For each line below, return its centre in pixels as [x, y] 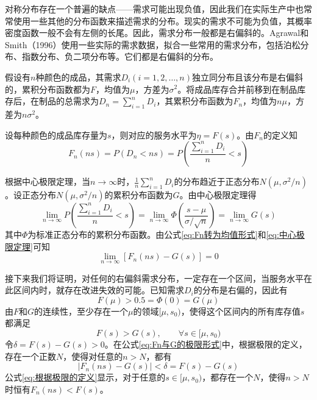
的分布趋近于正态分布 [217, 181]
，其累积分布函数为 [195, 101]
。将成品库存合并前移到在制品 [237, 89]
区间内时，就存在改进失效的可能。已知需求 [98, 290]
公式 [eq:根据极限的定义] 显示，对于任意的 [85, 377]
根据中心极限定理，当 [48, 181]
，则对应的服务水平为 [154, 134]
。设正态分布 [30, 195]
